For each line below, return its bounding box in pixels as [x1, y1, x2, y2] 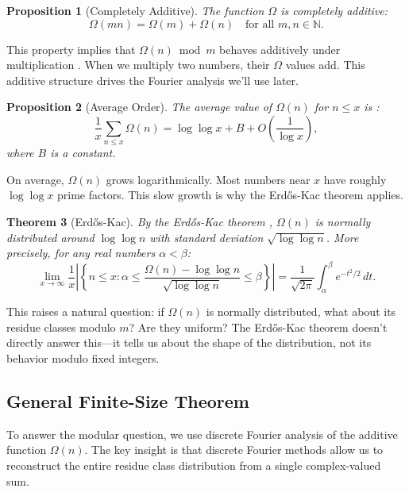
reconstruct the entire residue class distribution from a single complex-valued [6, 456, 381, 473]
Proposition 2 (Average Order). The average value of [6, 98, 272, 115]
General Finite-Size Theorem [6, 388, 249, 413]
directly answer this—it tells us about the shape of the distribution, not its [6, 334, 372, 351]
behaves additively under [219, 40, 341, 57]
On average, [6, 171, 64, 187]
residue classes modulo [6, 318, 116, 335]
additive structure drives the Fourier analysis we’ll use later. [6, 71, 299, 88]
